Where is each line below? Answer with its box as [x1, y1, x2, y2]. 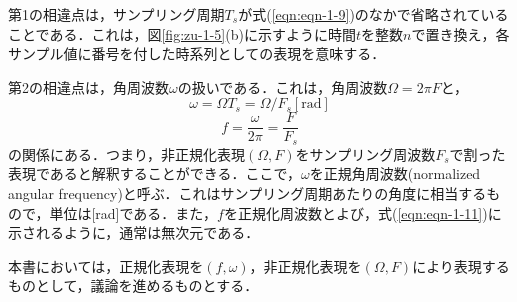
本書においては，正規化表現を [8, 255, 204, 276]
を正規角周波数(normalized [309, 163, 481, 184]
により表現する [412, 255, 510, 276]
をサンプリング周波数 [295, 143, 436, 164]
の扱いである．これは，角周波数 [177, 76, 388, 97]
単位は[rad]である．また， [49, 202, 218, 223]
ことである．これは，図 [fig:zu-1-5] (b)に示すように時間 [8, 23, 356, 44]
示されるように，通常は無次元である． [8, 222, 260, 243]
